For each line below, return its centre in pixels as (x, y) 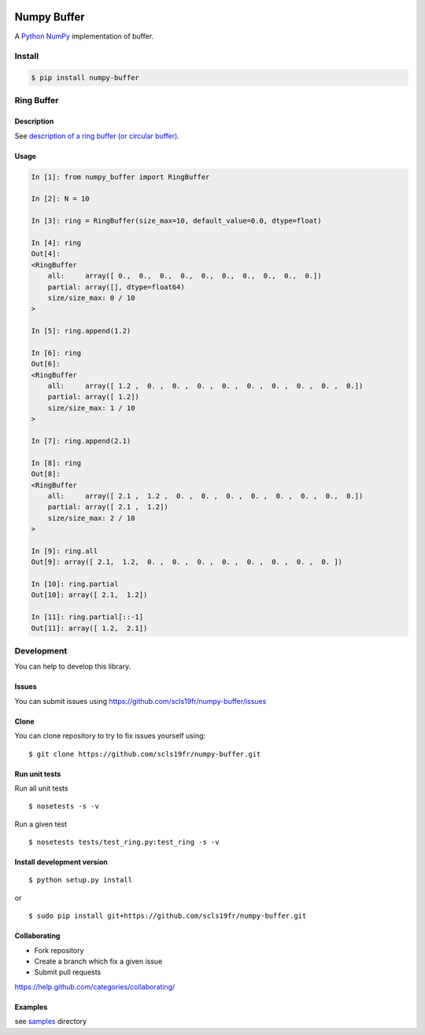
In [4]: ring (56, 243)
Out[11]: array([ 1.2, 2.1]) (89, 628)
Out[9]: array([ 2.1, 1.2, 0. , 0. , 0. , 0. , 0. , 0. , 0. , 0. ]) (187, 562)
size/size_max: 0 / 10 (91, 298)
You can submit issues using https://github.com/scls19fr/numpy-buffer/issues (140, 701)
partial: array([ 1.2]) (93, 397)
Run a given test (41, 824)
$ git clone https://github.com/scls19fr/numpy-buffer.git (145, 754)
